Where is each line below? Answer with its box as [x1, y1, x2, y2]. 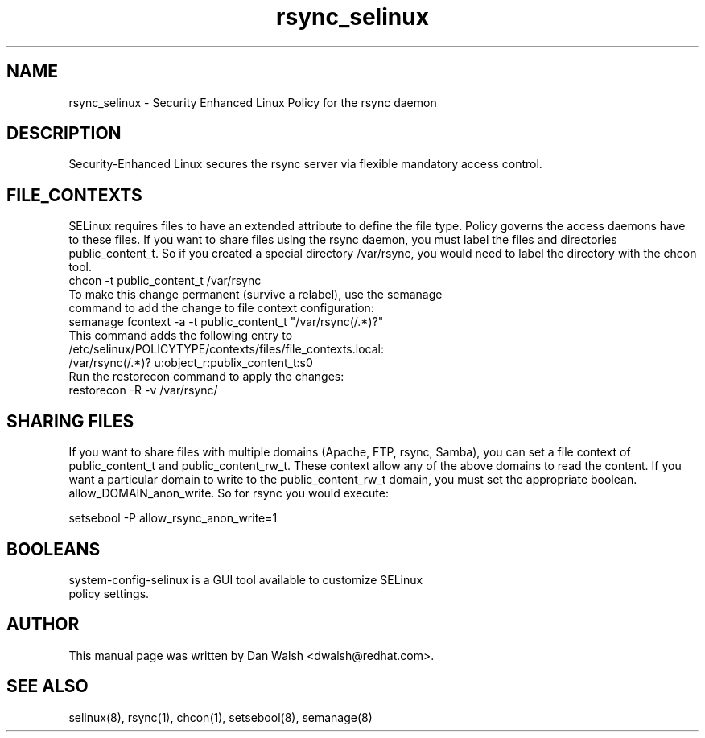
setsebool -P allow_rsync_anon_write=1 [68, 511, 278, 526]
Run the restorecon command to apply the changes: [68, 369, 344, 384]
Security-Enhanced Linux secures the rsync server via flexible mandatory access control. [68, 157, 542, 171]
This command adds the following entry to [68, 328, 293, 343]
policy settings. [68, 586, 150, 600]
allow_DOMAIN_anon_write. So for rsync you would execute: [68, 486, 389, 501]
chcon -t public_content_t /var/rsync [68, 274, 262, 288]
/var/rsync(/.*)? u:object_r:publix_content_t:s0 [68, 356, 313, 370]
